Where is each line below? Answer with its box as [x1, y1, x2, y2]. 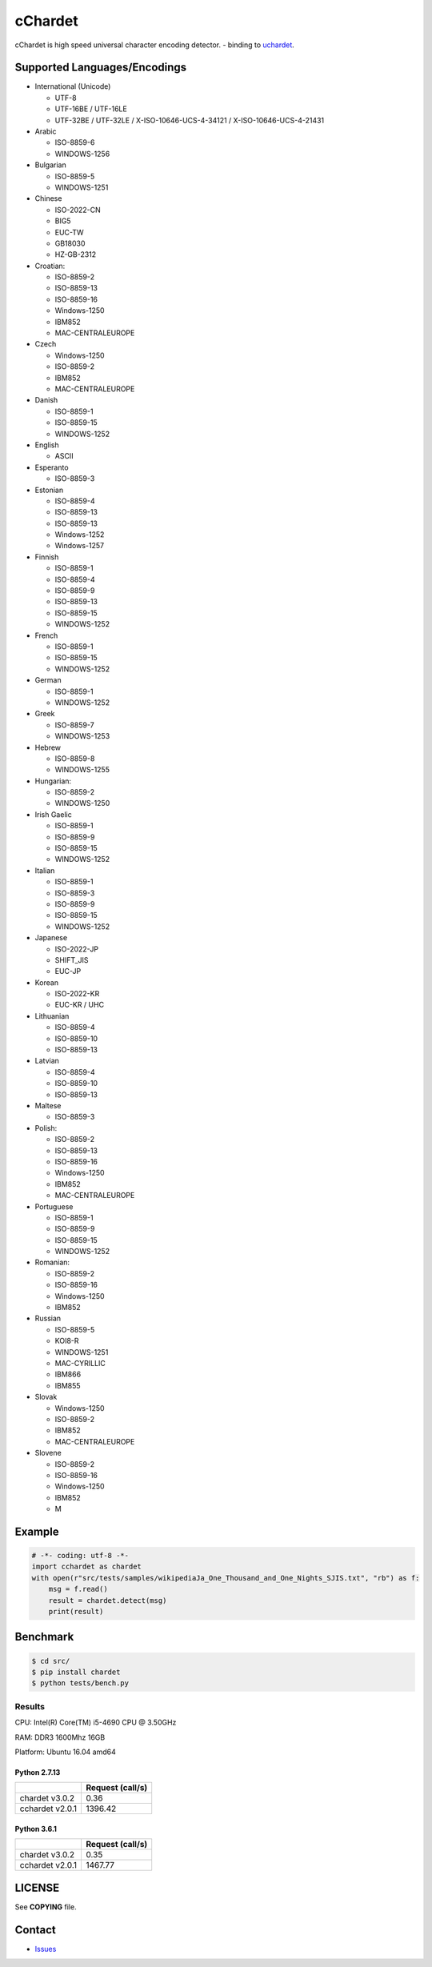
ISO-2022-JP [54, 944, 99, 954]
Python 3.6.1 [14, 1824, 58, 1833]
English [34, 440, 59, 450]
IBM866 [54, 1369, 82, 1380]
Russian [34, 1313, 62, 1324]
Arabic [34, 126, 57, 136]
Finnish [34, 552, 59, 562]
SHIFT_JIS [54, 955, 89, 964]
